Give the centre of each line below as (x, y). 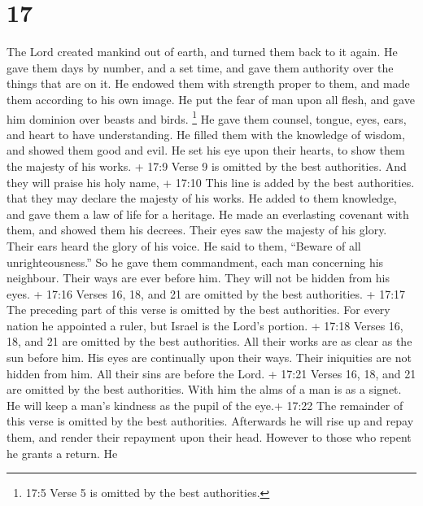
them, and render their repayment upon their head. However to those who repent (209, 437)
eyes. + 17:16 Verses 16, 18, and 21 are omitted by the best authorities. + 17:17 (206, 293)
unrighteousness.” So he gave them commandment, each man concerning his (195, 262)
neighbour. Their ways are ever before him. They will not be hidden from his (198, 278)
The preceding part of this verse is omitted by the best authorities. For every (198, 310)
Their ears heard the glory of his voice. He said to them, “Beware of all (184, 245)
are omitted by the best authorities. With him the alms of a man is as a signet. (204, 389)
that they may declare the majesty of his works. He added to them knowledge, (202, 198)
